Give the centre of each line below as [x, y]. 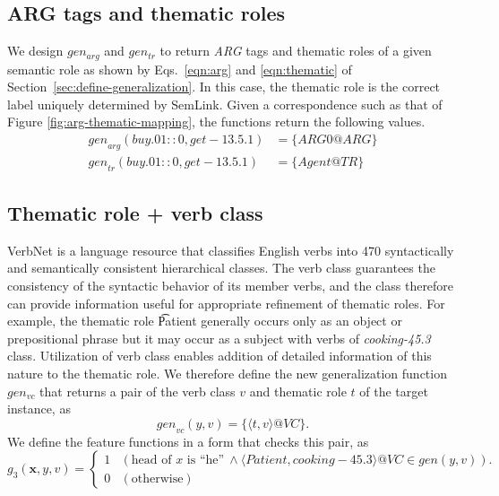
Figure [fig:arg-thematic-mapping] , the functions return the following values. [216, 122]
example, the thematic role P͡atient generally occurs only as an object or [205, 321]
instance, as [39, 409]
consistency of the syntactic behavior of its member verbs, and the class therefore [231, 286]
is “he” [206, 460]
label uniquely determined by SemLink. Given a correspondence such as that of [225, 104]
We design [35, 51]
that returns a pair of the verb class [138, 391]
